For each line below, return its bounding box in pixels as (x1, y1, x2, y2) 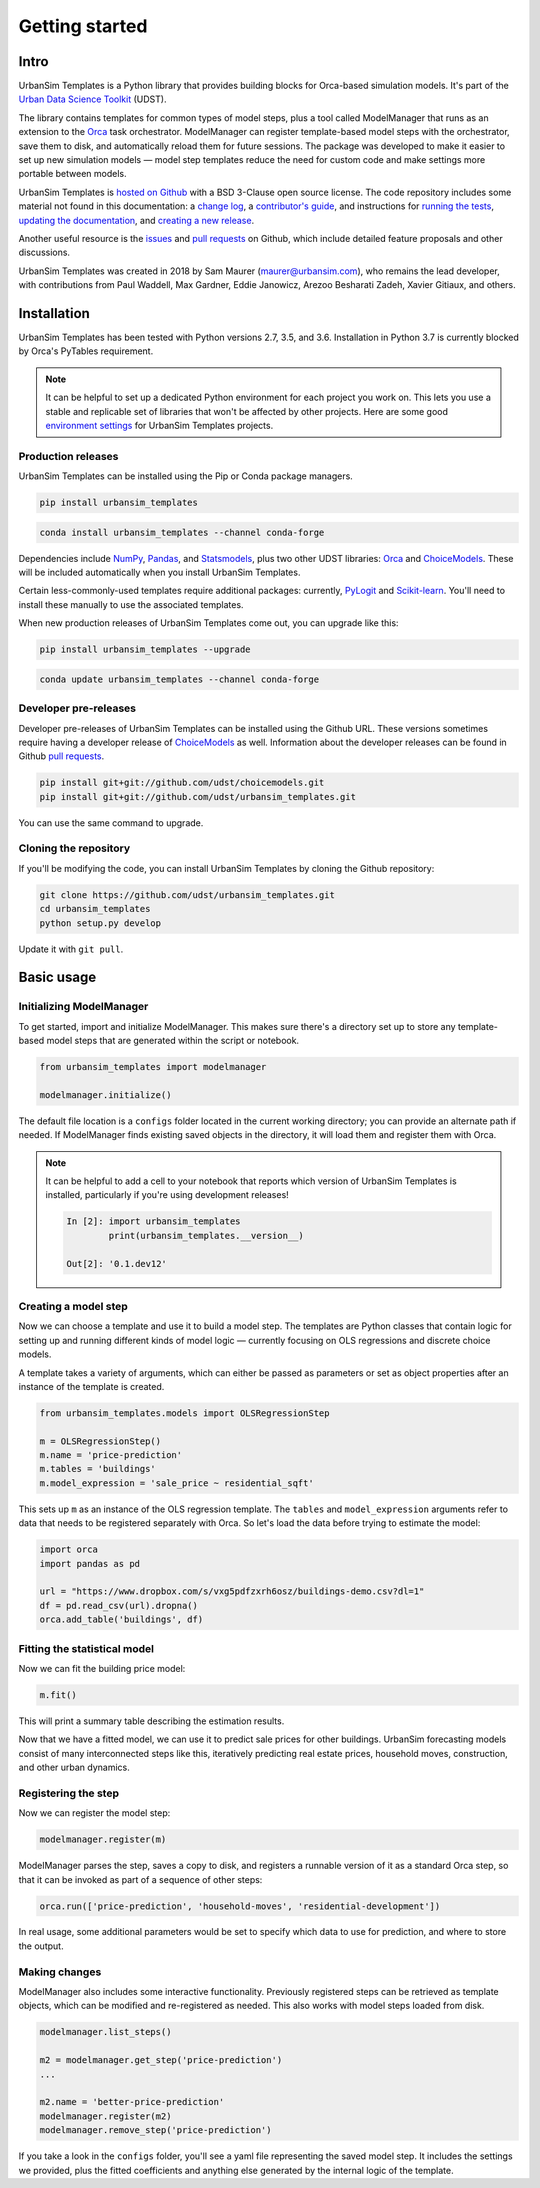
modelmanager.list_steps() (39, 2026, 172, 2038)
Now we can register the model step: (18, 1807, 171, 1819)
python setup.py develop (39, 917, 162, 929)
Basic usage (18, 969, 97, 986)
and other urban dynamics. (18, 1761, 130, 1774)
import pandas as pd (39, 1558, 140, 1569)
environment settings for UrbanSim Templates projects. (45, 420, 274, 431)
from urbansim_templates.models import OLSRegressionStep (39, 1407, 330, 1419)
